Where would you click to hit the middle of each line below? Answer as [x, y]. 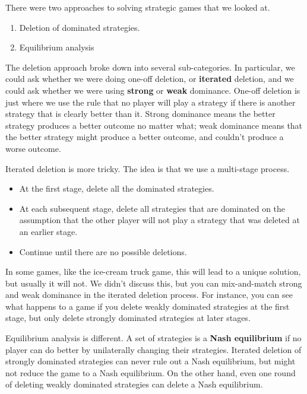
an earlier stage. [48, 231]
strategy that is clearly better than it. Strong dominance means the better [140, 114]
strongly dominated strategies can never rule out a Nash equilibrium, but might [151, 361]
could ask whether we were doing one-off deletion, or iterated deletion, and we [150, 79]
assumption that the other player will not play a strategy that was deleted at [159, 220]
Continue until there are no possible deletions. [103, 251]
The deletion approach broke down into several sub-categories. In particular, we [150, 67]
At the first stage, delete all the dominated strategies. [117, 188]
